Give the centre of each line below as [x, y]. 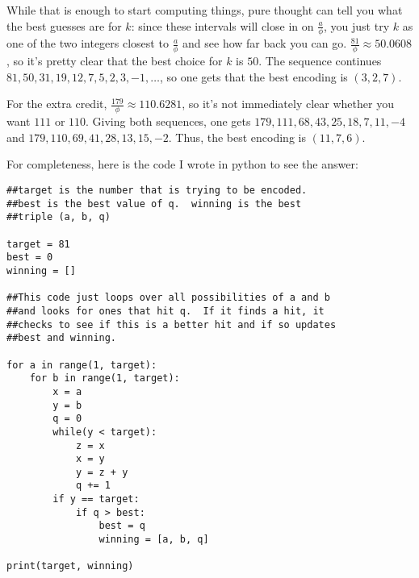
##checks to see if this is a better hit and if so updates [172, 324]
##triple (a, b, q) [59, 217]
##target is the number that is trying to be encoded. [157, 191]
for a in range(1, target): [82, 365]
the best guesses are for [64, 25]
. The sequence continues [320, 61]
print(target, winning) [70, 566]
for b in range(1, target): [105, 378]
